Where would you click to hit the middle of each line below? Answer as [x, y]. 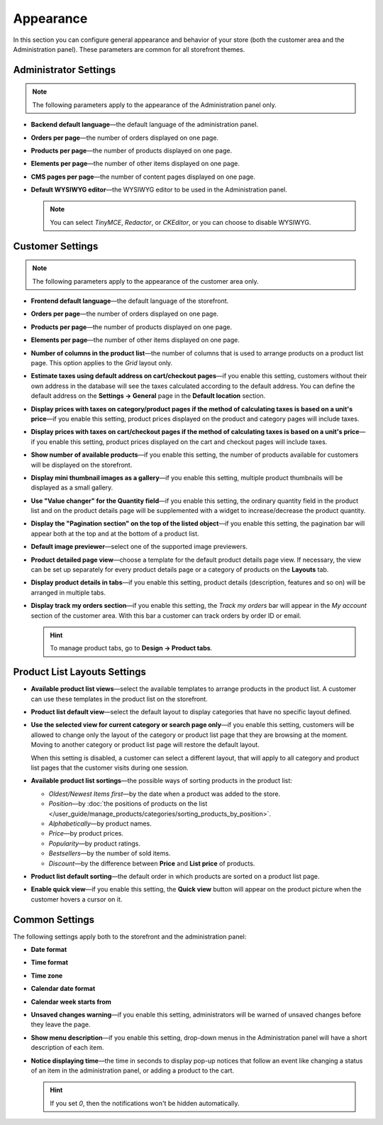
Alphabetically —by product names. [100, 824]
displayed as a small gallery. [72, 488]
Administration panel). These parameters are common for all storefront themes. [129, 49]
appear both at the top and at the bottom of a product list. [115, 533]
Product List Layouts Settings [80, 672]
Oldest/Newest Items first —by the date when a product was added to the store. [165, 794]
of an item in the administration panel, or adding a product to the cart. [132, 1070]
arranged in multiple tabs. [68, 592]
